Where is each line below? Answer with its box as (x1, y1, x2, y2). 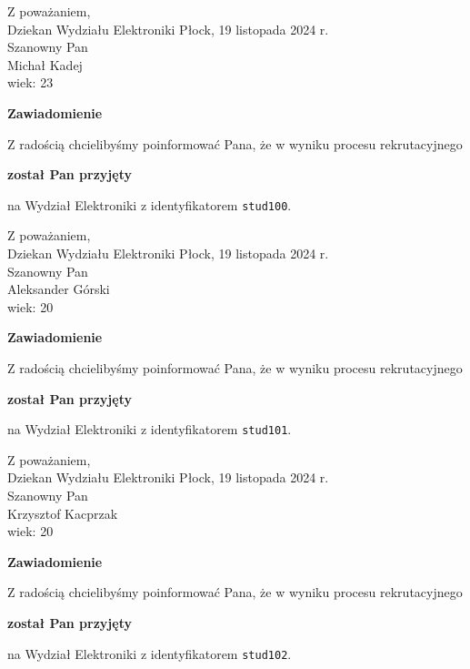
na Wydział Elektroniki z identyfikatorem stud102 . (7, 644, 292, 663)
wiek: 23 (7, 73, 54, 92)
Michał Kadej (7, 55, 83, 74)
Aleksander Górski (7, 279, 110, 299)
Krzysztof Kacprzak (7, 503, 118, 522)
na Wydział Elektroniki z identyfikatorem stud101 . (7, 420, 292, 439)
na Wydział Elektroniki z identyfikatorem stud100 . (7, 195, 292, 214)
